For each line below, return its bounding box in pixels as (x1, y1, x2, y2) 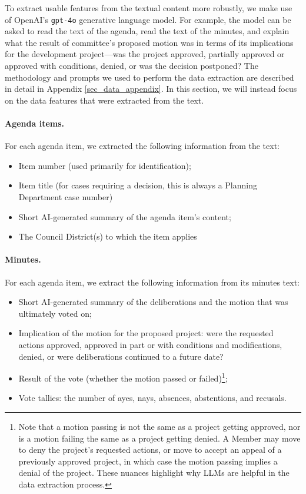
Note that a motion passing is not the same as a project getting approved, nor (18, 420, 301, 432)
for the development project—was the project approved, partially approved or (5, 48, 285, 60)
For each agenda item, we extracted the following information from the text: (5, 140, 280, 152)
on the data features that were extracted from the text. (5, 94, 204, 106)
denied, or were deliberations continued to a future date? (18, 350, 224, 362)
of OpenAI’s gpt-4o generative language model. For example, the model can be (5, 13, 291, 25)
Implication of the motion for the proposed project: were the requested (18, 327, 274, 339)
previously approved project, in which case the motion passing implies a (18, 455, 278, 467)
